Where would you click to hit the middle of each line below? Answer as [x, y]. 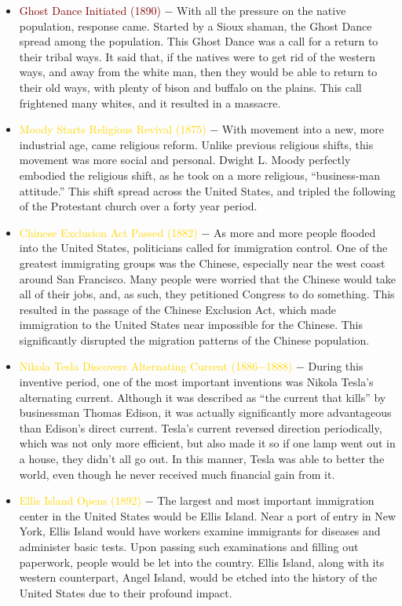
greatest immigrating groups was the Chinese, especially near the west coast [202, 263]
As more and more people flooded [295, 232]
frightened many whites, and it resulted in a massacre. [150, 102]
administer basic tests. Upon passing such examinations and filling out [189, 546]
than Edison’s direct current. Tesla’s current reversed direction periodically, [201, 427]
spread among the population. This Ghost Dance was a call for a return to [199, 41]
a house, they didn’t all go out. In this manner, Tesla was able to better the [202, 459]
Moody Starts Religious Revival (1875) [113, 129]
